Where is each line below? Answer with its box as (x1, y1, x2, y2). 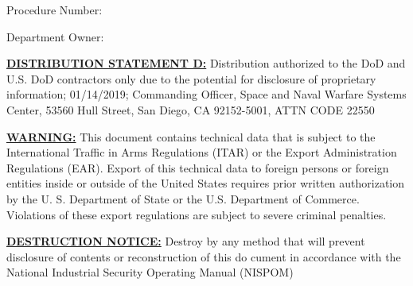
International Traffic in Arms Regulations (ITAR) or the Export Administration (6, 144, 397, 160)
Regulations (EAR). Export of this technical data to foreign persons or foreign (6, 159, 389, 176)
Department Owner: (6, 28, 104, 44)
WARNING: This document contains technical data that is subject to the (6, 128, 376, 145)
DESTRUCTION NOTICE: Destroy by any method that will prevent (6, 233, 365, 249)
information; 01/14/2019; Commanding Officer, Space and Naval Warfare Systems (6, 86, 407, 102)
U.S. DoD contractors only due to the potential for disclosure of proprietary (6, 70, 376, 87)
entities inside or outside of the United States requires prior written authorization (6, 175, 405, 191)
